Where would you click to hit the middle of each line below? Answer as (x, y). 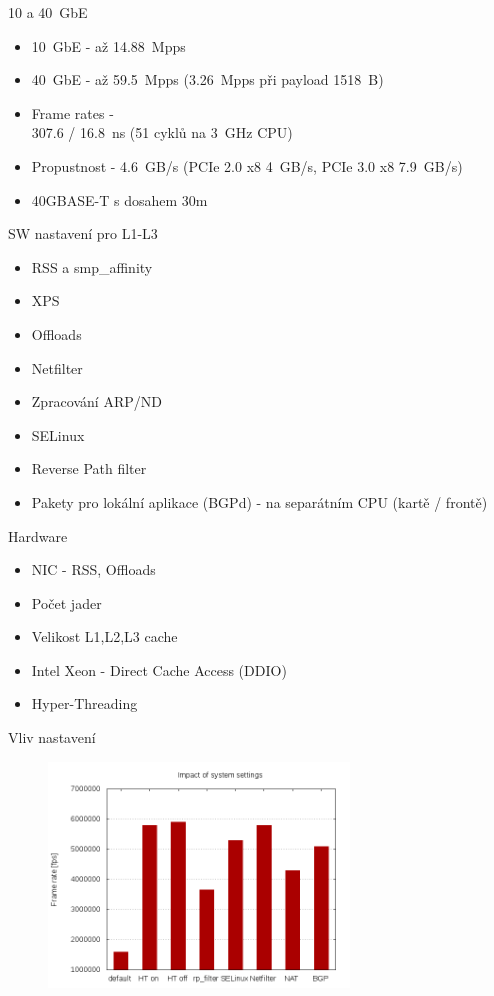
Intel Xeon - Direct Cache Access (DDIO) (159, 669)
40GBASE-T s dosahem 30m (119, 199)
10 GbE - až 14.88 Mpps (108, 45)
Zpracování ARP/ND (96, 401)
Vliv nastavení (52, 737)
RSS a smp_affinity (92, 266)
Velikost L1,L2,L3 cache (104, 636)
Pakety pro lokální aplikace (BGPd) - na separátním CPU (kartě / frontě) (259, 501)
